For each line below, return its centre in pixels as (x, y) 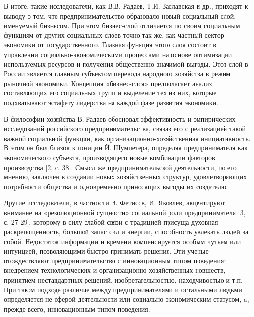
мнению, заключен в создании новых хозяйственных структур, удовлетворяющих (125, 177)
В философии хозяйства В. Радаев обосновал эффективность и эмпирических (120, 119)
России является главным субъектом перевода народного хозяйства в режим (117, 73)
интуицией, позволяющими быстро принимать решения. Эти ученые (106, 251)
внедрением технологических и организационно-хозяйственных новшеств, (115, 270)
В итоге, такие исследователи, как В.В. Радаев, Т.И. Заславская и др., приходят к (126, 6)
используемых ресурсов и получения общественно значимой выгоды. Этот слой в (126, 64)
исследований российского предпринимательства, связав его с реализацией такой (125, 129)
